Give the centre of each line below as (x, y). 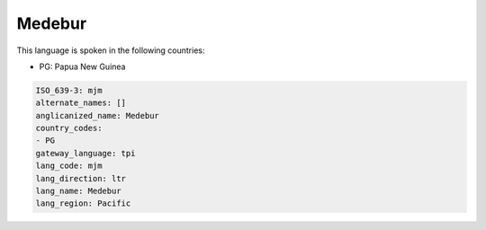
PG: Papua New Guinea (82, 66)
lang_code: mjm (69, 166)
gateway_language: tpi (85, 153)
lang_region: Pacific (83, 203)
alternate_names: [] (81, 103)
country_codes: (69, 128)
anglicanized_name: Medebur (97, 115)
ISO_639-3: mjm (69, 90)
